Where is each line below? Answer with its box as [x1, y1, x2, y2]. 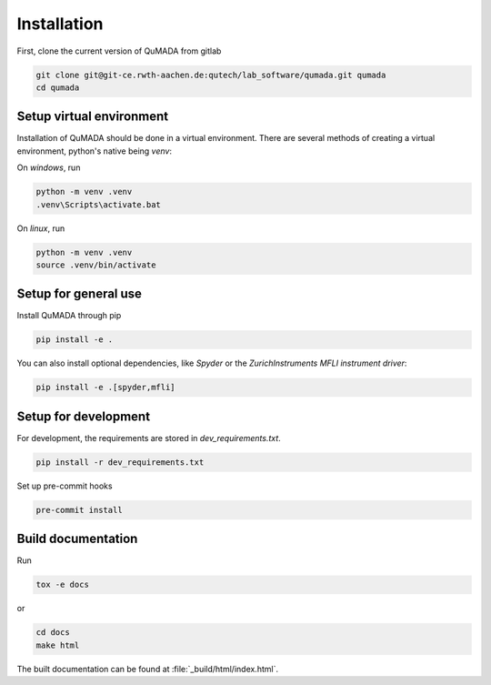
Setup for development [16, 408, 150, 424]
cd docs [35, 628, 70, 638]
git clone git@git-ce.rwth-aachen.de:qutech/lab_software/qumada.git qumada [35, 69, 386, 80]
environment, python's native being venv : [16, 146, 173, 156]
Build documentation [16, 531, 138, 547]
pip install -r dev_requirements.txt [35, 457, 205, 468]
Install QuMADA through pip [16, 310, 122, 321]
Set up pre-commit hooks [16, 480, 113, 491]
